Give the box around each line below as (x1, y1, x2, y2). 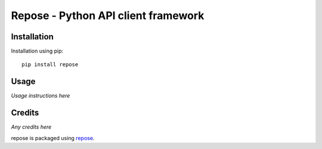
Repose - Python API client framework (11, 9, 205, 22)
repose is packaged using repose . (11, 134, 95, 141)
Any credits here (11, 123, 52, 131)
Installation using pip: (11, 48, 64, 55)
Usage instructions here (11, 92, 70, 100)
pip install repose (21, 61, 79, 68)
